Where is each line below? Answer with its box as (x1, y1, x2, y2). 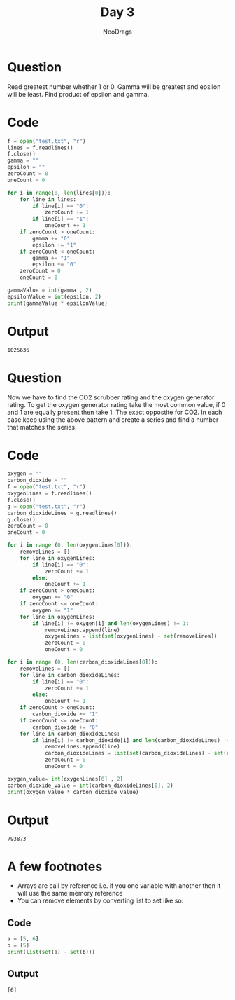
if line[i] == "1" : (32, 215, 90, 223)
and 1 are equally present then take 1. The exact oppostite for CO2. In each (7, 408, 222, 416)
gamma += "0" (32, 235, 71, 242)
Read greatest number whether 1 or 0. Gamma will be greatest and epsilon (7, 82, 221, 91)
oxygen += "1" (32, 607, 73, 614)
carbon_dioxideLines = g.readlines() (7, 509, 117, 516)
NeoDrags (102, 27, 133, 36)
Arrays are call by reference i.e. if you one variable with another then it (17, 882, 221, 890)
